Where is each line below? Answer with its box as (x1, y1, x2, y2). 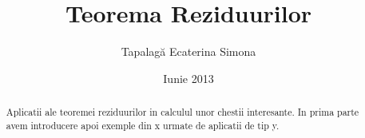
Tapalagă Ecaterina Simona (121, 43, 256, 60)
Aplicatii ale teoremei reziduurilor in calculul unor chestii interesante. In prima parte (6, 105, 359, 119)
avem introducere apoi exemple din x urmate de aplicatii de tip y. (6, 118, 280, 132)
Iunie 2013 (163, 69, 214, 86)
